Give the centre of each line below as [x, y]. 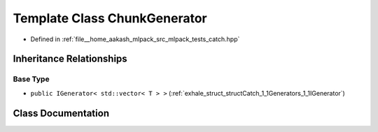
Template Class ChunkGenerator [110, 18]
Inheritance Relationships [70, 59]
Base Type [31, 79]
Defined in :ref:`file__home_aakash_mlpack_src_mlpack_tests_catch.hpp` [135, 39]
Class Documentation [61, 113]
